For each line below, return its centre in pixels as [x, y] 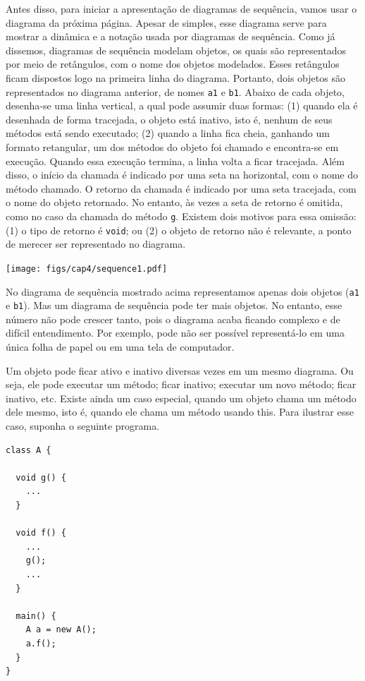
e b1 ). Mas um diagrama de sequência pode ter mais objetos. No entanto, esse [174, 305]
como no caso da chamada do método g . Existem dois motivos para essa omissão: [181, 216]
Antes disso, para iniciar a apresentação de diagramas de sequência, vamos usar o [181, 8]
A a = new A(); [61, 630]
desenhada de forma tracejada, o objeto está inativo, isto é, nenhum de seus [169, 119]
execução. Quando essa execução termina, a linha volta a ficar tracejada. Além [175, 161]
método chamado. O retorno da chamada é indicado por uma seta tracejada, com [181, 188]
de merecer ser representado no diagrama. [96, 244]
